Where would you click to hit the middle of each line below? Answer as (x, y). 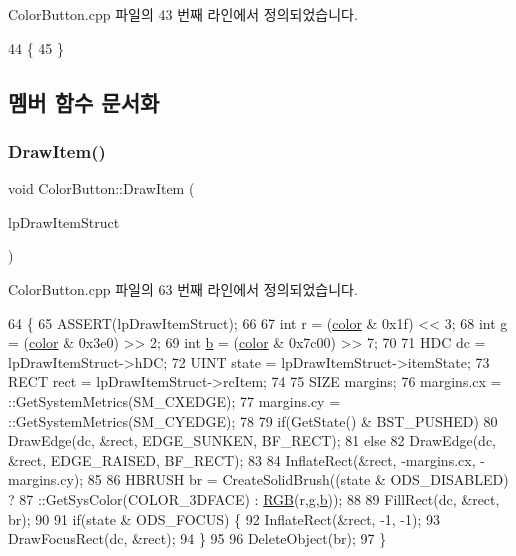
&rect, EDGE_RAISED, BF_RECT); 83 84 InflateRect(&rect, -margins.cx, (242, 459)
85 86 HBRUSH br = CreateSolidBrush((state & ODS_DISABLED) (298, 479)
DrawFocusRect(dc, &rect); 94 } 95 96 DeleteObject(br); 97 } (197, 538)
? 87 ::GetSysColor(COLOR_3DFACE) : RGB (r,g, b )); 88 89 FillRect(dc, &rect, (254, 498)
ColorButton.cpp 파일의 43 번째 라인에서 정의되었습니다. (183, 14)
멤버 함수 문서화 (84, 101)
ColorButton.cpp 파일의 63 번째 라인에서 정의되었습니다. (183, 288)
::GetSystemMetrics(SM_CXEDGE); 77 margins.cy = (174, 400)
